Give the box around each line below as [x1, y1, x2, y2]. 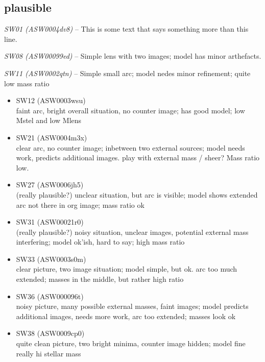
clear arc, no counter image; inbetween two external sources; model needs [16, 142, 245, 153]
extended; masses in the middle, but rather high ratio [16, 274, 184, 284]
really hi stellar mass [16, 348, 81, 358]
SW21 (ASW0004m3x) [16, 132, 87, 142]
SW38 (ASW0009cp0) [16, 328, 85, 339]
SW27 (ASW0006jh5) [16, 179, 84, 190]
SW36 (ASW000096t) [16, 291, 84, 301]
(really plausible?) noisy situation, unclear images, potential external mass [16, 226, 249, 237]
